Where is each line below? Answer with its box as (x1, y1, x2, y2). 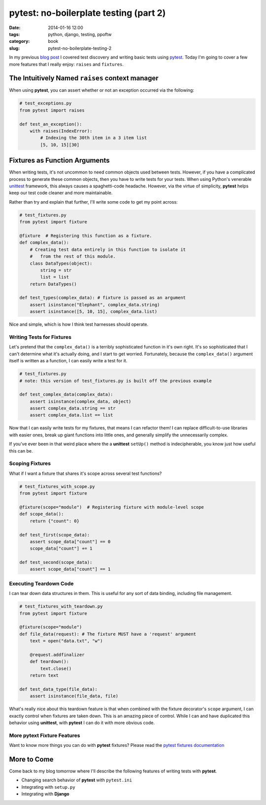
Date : (9, 25, 21, 31)
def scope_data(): (19, 511, 64, 517)
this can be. (9, 448, 33, 454)
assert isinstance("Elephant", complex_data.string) (30, 302, 160, 308)
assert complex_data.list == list (30, 412, 113, 418)
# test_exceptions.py (19, 101, 72, 106)
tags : (9, 31, 20, 37)
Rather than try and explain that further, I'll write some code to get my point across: (9, 199, 178, 205)
